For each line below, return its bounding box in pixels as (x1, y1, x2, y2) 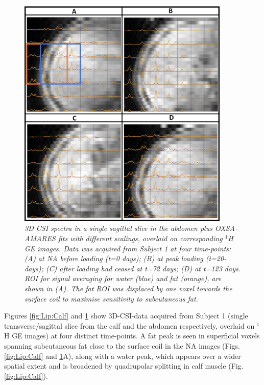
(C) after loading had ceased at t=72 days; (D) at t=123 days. (45, 263, 241, 273)
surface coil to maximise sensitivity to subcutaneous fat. (25, 293, 198, 304)
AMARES (25, 232, 56, 243)
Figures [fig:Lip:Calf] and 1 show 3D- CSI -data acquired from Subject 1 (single (4, 310, 248, 321)
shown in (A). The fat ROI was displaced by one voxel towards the (25, 283, 232, 293)
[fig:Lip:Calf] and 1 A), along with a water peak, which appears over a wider (4, 350, 241, 361)
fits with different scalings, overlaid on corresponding (58, 232, 223, 243)
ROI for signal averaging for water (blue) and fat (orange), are (25, 273, 222, 284)
